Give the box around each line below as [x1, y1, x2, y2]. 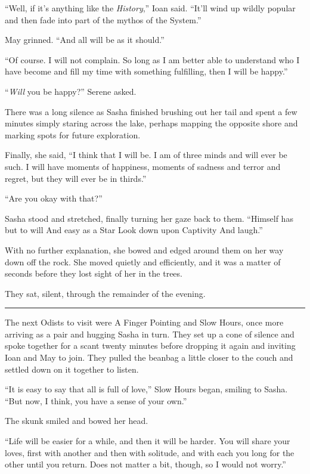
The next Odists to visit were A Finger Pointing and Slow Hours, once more [5, 316, 284, 329]
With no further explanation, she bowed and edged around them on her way [5, 243, 284, 256]
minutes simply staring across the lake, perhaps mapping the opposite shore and [5, 117, 298, 129]
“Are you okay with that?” [5, 192, 103, 205]
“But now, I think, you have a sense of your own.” [5, 394, 187, 407]
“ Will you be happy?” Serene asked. [5, 85, 137, 97]
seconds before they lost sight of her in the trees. [5, 267, 182, 280]
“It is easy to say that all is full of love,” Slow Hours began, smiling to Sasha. [5, 383, 288, 395]
